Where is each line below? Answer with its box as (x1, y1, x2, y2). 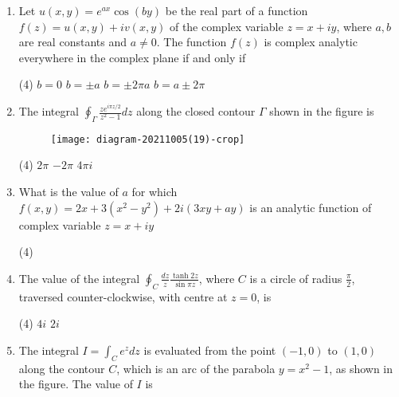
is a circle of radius (249, 269, 342, 286)
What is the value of (18, 183, 119, 200)
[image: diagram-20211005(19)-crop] (50, 133, 245, 145)
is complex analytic (264, 33, 358, 50)
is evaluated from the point (143, 341, 276, 358)
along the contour (18, 360, 105, 376)
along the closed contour (136, 103, 256, 120)
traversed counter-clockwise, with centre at (18, 288, 228, 305)
